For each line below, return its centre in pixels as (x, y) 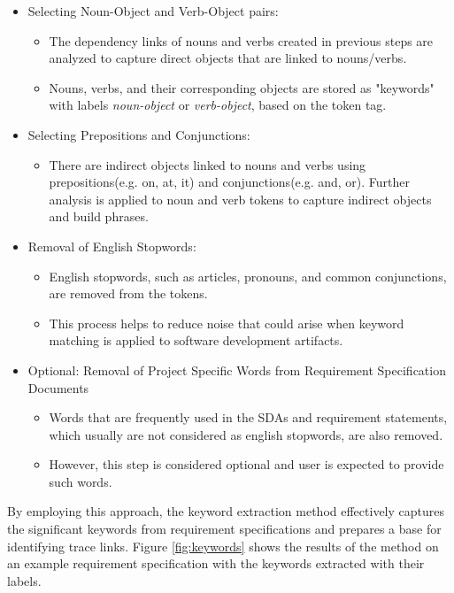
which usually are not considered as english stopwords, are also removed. (246, 434)
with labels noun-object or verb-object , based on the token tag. (218, 105)
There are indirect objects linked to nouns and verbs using (208, 164)
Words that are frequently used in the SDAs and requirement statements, (248, 417)
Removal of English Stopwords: (112, 246)
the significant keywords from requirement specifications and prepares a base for (224, 529)
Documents (58, 387)
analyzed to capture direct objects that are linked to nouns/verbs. (228, 58)
